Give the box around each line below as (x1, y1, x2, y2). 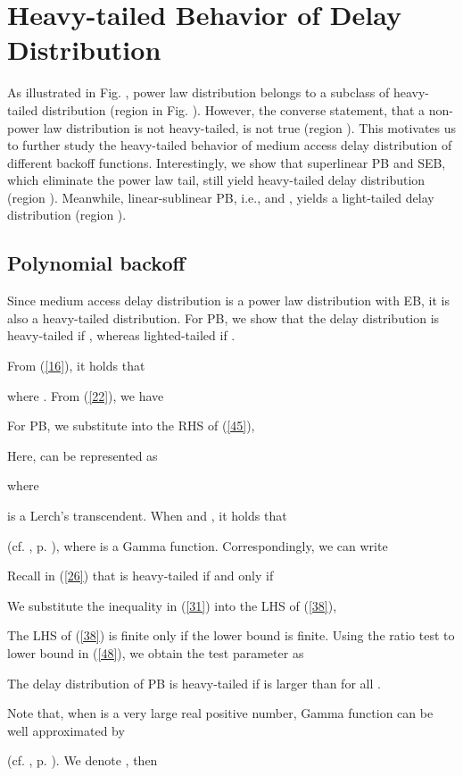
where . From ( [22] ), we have (7, 386, 164, 405)
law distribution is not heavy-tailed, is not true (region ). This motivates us (43, 118, 457, 137)
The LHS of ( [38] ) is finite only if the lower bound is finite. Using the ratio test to (7, 626, 455, 645)
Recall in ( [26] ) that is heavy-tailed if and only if (7, 566, 274, 585)
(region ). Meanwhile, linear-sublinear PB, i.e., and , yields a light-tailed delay (7, 188, 434, 206)
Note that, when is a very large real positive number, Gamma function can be (7, 704, 434, 722)
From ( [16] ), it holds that (7, 356, 145, 375)
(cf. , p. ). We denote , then (7, 751, 158, 770)
